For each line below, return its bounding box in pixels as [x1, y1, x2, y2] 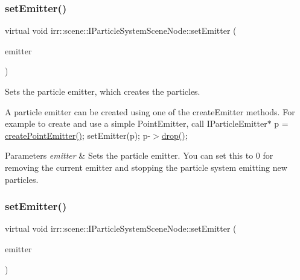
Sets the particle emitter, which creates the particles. [5, 85, 200, 97]
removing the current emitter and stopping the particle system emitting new [5, 161, 287, 173]
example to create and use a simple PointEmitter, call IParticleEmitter [5, 117, 267, 130]
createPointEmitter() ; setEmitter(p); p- [5, 129, 151, 141]
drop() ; [161, 129, 188, 141]
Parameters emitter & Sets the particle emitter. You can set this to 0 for [5, 149, 273, 162]
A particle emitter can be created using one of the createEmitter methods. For [5, 105, 295, 118]
